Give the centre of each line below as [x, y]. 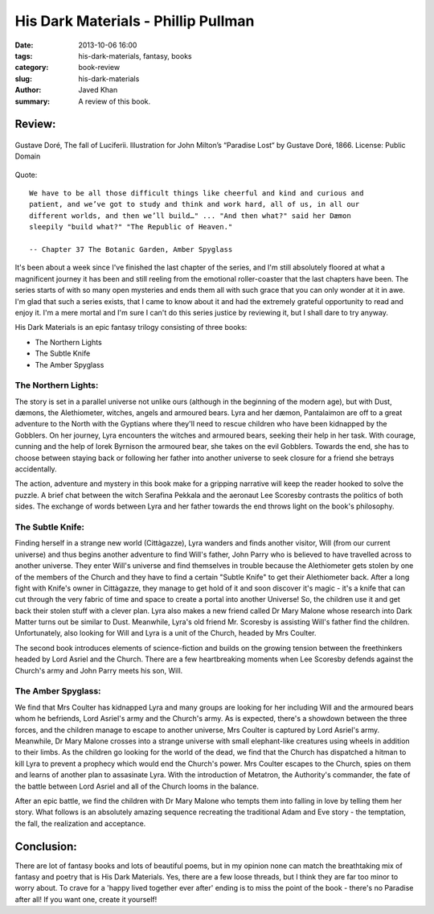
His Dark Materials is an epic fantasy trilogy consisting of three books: [131, 327]
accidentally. [36, 469]
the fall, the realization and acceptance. [80, 823]
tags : [24, 56]
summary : [33, 101]
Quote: [26, 175]
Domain [28, 156]
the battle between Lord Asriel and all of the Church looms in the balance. [137, 786]
